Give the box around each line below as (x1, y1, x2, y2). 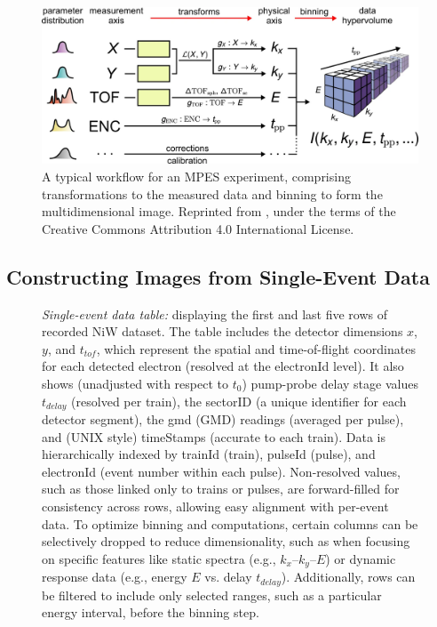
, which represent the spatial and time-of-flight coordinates (96, 339, 416, 358)
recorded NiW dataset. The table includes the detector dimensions (42, 322, 403, 341)
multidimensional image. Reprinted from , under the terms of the (42, 202, 396, 221)
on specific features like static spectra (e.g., (42, 549, 276, 567)
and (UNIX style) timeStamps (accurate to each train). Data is (42, 427, 386, 446)
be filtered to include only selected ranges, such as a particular (42, 585, 382, 604)
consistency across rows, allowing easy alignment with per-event (42, 496, 389, 515)
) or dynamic (325, 549, 396, 567)
